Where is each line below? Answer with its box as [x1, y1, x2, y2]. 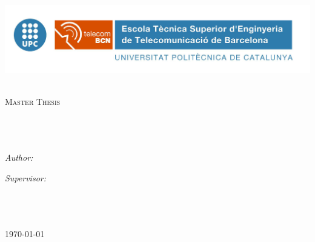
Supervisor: [5, 171, 46, 184]
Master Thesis [5, 95, 61, 107]
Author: [5, 151, 33, 164]
